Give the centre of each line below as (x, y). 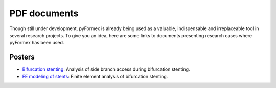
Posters (22, 57)
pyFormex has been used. (37, 43)
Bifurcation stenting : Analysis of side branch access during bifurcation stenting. (106, 69)
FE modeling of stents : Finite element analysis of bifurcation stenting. (95, 76)
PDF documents (44, 13)
